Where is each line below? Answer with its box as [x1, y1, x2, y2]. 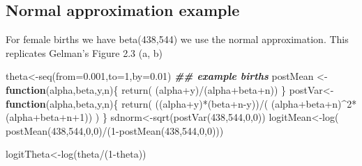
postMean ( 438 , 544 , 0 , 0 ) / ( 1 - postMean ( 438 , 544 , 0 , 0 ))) [6, 123, 224, 138]
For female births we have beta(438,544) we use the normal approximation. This [6, 32, 349, 47]
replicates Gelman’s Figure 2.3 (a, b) [6, 45, 163, 60]
